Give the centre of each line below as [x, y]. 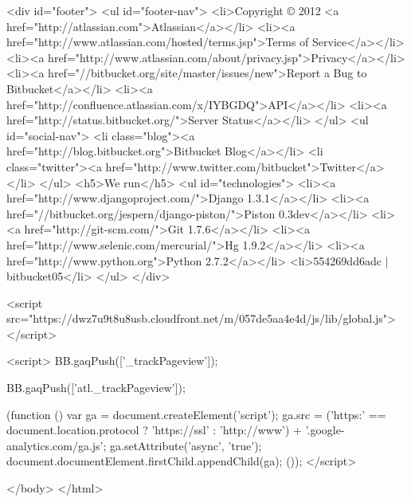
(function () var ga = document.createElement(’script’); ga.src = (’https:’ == [196, 414]
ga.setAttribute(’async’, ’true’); [186, 445]
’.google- [325, 430]
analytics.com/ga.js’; [57, 445]
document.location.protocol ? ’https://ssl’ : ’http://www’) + [154, 430]
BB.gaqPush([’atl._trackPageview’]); [96, 388]
